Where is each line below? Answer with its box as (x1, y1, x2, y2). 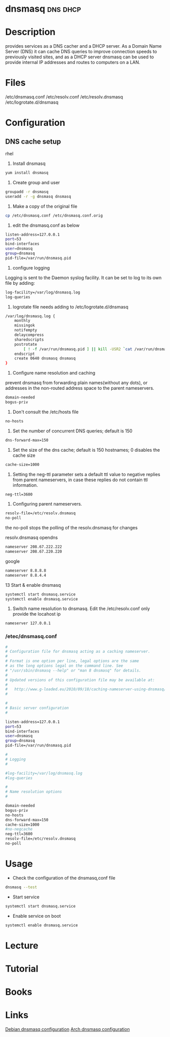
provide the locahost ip (12, 611, 61, 617)
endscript (14, 351, 35, 356)
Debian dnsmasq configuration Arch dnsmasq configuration (5, 1026, 130, 1032)
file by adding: (5, 280, 35, 286)
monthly (14, 318, 30, 323)
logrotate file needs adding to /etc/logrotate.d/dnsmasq (12, 304, 129, 310)
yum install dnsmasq (5, 171, 49, 176)
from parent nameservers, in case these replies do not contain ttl (12, 477, 148, 483)
